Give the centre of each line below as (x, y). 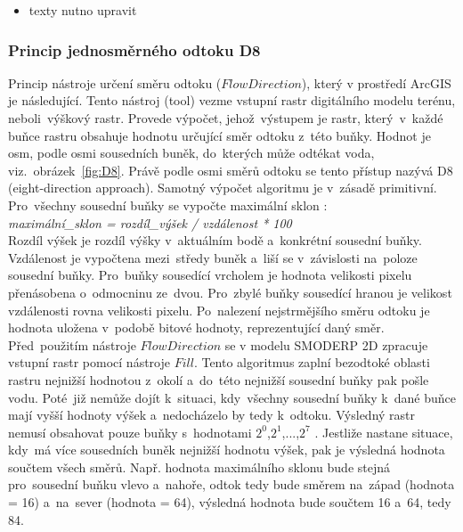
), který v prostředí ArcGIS (376, 82)
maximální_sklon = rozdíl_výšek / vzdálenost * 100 (150, 222)
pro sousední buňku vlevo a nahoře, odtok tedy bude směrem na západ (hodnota (231, 484)
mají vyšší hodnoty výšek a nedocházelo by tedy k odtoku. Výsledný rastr (212, 415)
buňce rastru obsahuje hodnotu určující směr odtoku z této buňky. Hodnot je (219, 135)
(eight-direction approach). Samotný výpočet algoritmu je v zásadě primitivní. (223, 188)
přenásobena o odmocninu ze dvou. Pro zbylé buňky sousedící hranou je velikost (230, 292)
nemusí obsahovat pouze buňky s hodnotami (130, 432)
